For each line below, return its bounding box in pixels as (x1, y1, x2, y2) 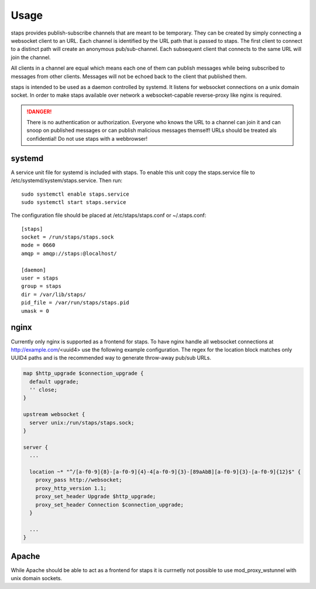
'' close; (29, 387, 58, 393)
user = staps (21, 275, 59, 281)
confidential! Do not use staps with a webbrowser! (26, 135, 148, 142)
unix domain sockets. (11, 574, 63, 581)
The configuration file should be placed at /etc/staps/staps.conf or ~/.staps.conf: (11, 212, 207, 219)
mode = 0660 (21, 242, 56, 248)
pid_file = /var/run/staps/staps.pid (21, 299, 130, 306)
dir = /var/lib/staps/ (21, 291, 87, 298)
